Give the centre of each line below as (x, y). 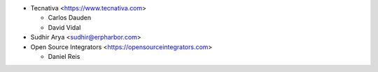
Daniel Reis (64, 56)
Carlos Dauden (69, 18)
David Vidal (64, 27)
